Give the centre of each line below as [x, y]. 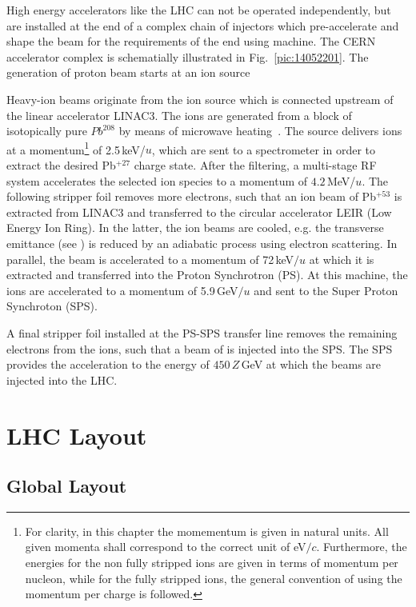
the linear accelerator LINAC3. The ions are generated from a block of [179, 115]
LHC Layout [77, 435]
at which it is [342, 259]
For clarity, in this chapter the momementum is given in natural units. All [207, 531]
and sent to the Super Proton [326, 290]
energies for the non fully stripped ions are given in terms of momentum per [212, 563]
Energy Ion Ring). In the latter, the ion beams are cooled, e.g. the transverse [195, 228]
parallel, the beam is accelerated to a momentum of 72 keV [150, 259]
